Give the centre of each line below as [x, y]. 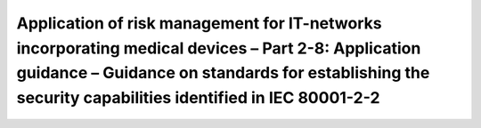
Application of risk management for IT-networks [199, 23]
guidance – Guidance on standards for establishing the [223, 73]
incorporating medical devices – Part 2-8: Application [219, 48]
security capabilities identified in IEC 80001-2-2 [198, 98]
